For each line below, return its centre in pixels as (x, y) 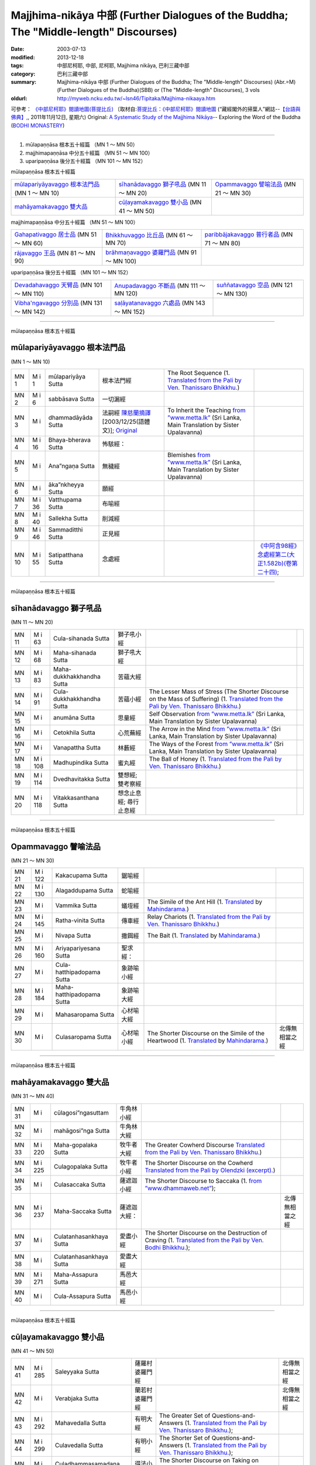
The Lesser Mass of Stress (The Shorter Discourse (219, 691)
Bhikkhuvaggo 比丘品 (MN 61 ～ (149, 236)
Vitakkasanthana (76, 798)
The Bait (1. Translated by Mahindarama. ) (204, 936)
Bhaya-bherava (69, 439)
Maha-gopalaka (75, 1144)
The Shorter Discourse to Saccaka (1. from (203, 1181)
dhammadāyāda (71, 417)
